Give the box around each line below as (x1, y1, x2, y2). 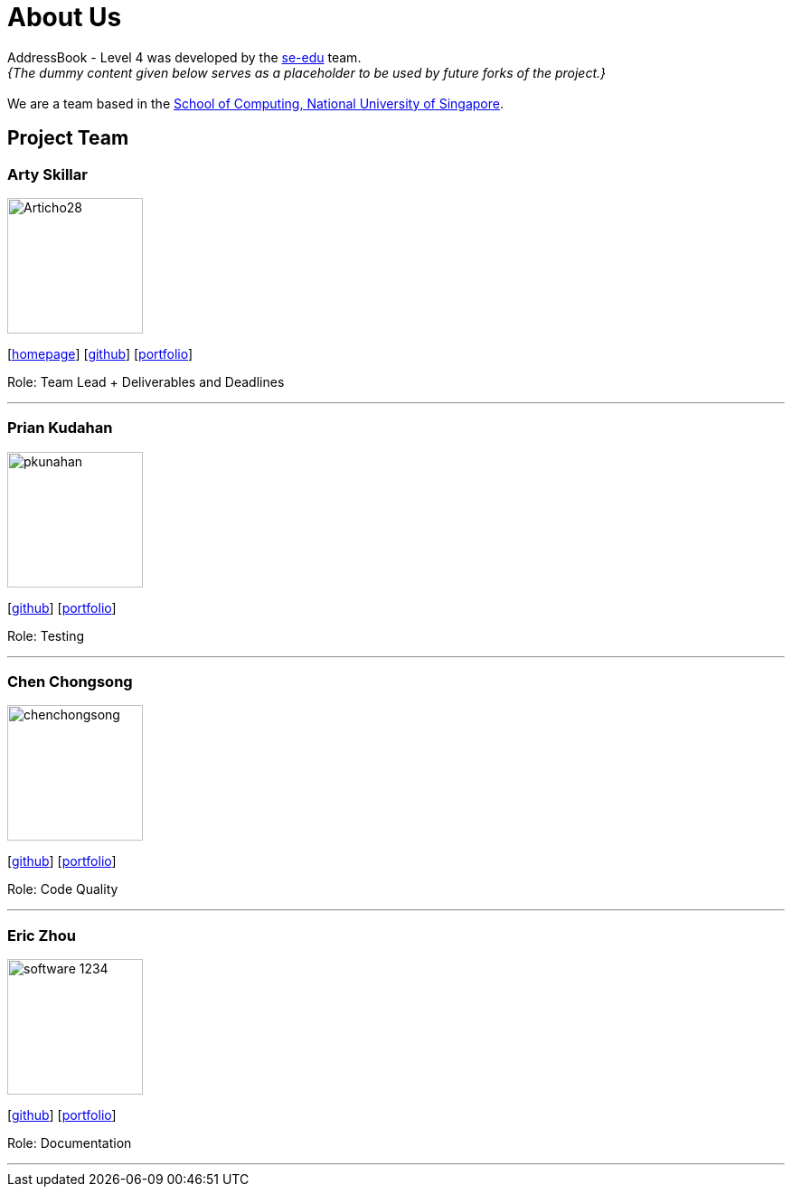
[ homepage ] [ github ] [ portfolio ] (7, 345, 193, 362)
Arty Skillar (7, 165, 88, 183)
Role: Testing (7, 627, 85, 644)
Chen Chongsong (7, 672, 133, 691)
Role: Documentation (7, 1135, 132, 1152)
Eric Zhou (7, 926, 76, 945)
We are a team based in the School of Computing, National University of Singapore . (7, 95, 504, 111)
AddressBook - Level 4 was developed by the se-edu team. (7, 49, 362, 65)
